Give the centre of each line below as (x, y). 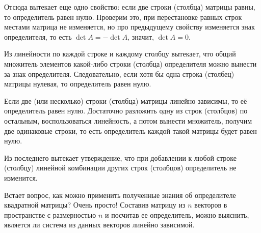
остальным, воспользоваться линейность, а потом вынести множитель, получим (128, 120)
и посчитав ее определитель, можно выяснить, (177, 214)
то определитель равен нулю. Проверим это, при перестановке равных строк (123, 17)
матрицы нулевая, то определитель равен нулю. (78, 84)
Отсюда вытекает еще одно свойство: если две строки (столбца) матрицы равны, (130, 7)
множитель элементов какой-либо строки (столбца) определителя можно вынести (130, 63)
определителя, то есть (38, 36)
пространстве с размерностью (50, 214)
